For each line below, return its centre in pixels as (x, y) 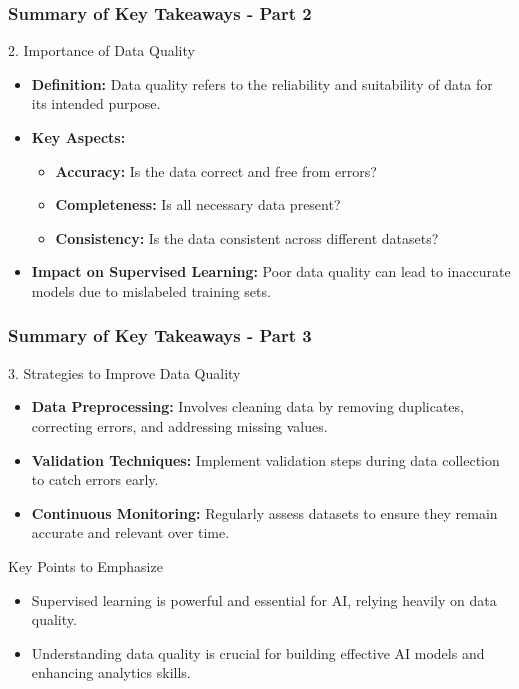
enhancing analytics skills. (111, 672)
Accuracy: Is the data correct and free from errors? (216, 170)
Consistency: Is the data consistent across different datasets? (247, 237)
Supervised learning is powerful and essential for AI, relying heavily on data (264, 599)
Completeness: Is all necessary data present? (198, 204)
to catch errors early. (95, 479)
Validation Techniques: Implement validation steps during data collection (265, 459)
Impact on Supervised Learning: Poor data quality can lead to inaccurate (271, 271)
